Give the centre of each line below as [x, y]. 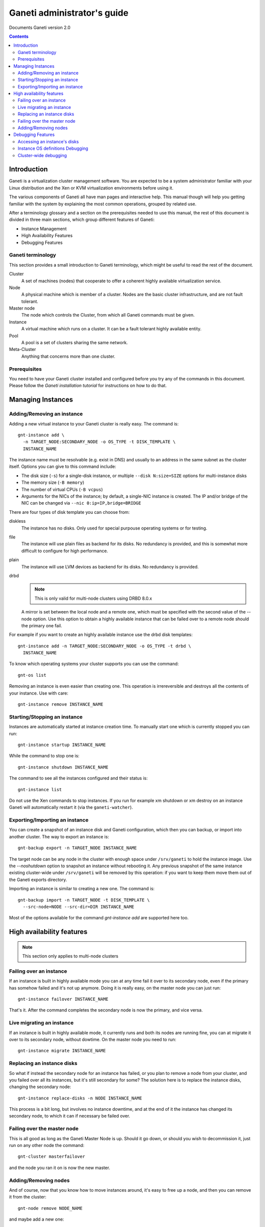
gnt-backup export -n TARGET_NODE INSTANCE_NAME [77, 848]
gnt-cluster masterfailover [52, 1157]
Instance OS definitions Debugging [53, 148]
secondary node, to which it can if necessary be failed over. [69, 1116]
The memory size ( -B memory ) [53, 482]
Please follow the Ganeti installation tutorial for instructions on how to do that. [88, 386]
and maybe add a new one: [37, 1219]
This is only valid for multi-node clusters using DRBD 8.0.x [93, 598]
